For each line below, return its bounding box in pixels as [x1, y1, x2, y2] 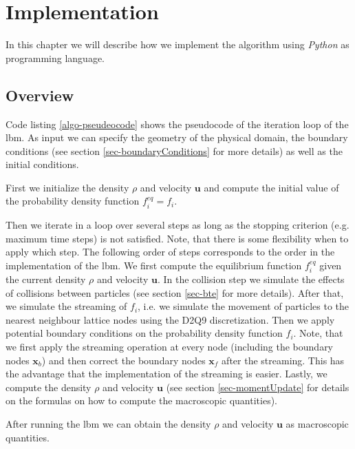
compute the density [6, 379, 92, 394]
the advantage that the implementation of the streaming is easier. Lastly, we [6, 366, 327, 381]
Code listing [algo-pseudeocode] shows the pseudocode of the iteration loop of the [6, 116, 349, 131]
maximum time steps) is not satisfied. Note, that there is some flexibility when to [6, 231, 349, 245]
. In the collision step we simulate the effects [157, 272, 345, 286]
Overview [6, 84, 74, 105]
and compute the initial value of [204, 180, 339, 194]
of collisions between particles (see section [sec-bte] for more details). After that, [6, 285, 344, 300]
